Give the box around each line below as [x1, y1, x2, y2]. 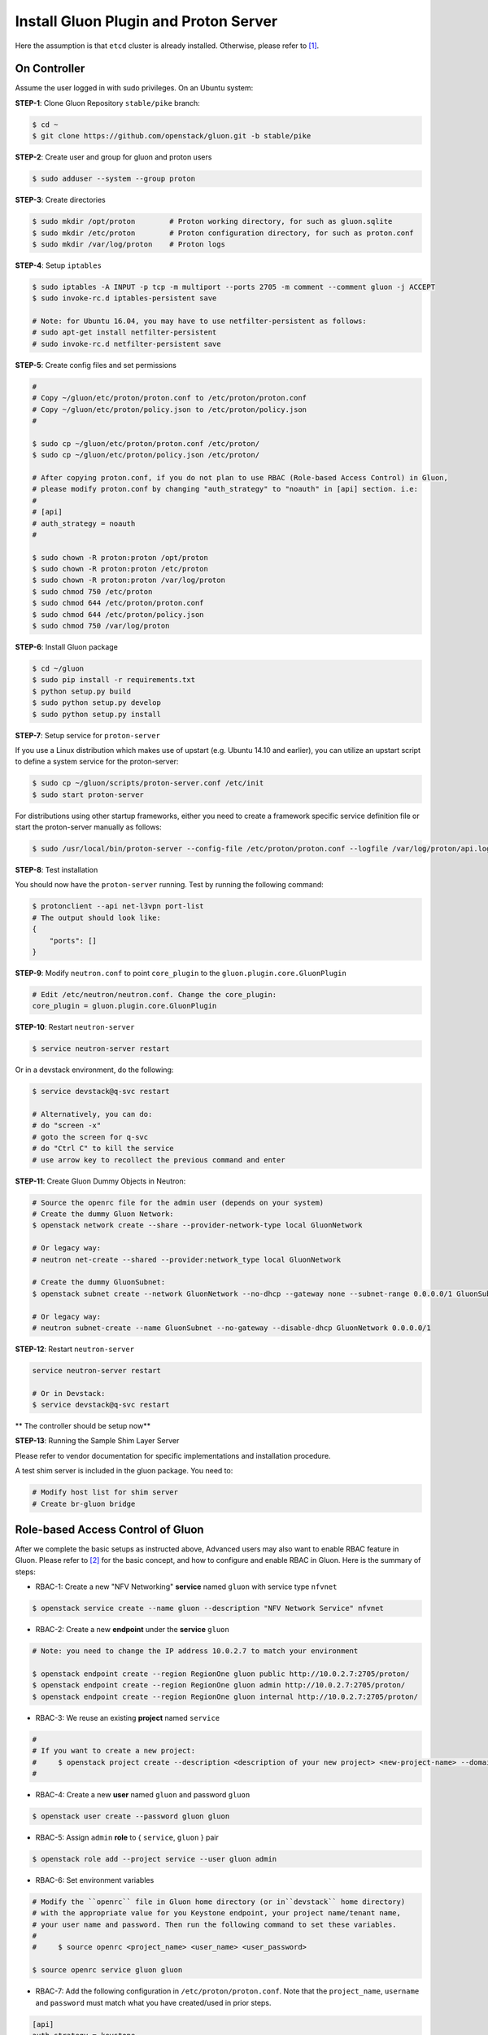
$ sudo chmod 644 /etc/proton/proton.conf [32, 598, 204, 608]
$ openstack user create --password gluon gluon [32, 1811, 230, 1821]
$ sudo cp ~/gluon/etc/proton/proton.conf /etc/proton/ [32, 439, 260, 448]
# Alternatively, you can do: [32, 1109, 153, 1119]
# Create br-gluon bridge [32, 1499, 136, 1508]
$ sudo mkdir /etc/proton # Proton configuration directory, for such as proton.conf [32, 228, 414, 238]
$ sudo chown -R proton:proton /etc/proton [32, 564, 209, 574]
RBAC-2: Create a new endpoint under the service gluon [35, 1625, 229, 1635]
